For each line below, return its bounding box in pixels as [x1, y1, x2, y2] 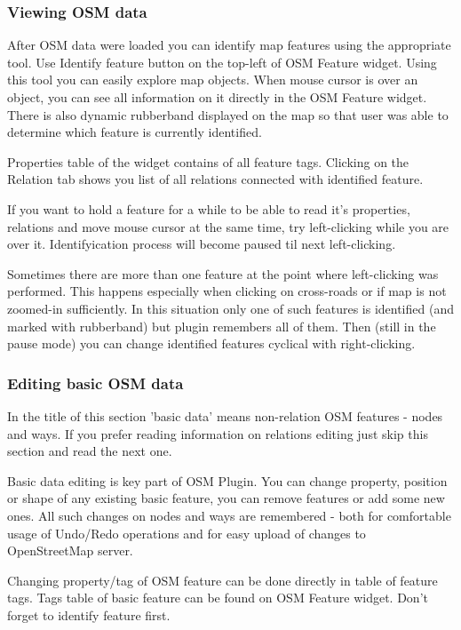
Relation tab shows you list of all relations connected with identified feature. [7, 170, 424, 188]
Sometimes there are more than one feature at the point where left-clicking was [7, 264, 439, 283]
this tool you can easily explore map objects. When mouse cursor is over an [7, 70, 418, 89]
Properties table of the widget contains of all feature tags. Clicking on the [7, 152, 409, 171]
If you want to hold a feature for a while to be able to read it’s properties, [7, 199, 410, 218]
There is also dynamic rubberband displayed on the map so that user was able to [7, 105, 449, 124]
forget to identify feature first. [7, 605, 171, 624]
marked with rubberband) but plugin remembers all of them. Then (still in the [7, 316, 436, 335]
